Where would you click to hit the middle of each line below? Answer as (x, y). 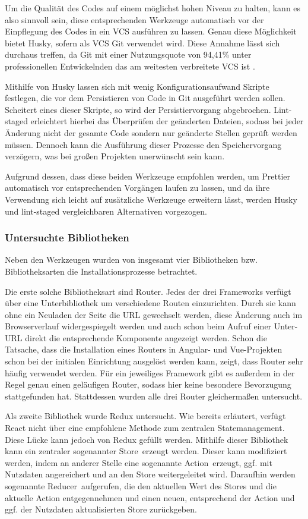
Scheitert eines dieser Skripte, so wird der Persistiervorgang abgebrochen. (138, 109)
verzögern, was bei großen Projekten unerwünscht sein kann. (115, 156)
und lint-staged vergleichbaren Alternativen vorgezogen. (106, 211)
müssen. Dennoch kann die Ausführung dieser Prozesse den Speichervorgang (143, 144)
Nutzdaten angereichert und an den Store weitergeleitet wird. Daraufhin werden (150, 474)
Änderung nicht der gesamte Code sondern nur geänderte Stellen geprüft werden (151, 132)
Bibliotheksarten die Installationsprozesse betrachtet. (101, 271)
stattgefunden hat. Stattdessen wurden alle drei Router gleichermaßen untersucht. (154, 396)
